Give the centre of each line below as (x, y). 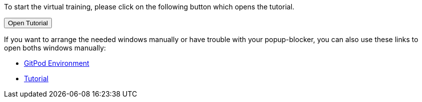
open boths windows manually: (55, 48)
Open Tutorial (28, 23)
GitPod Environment (57, 63)
